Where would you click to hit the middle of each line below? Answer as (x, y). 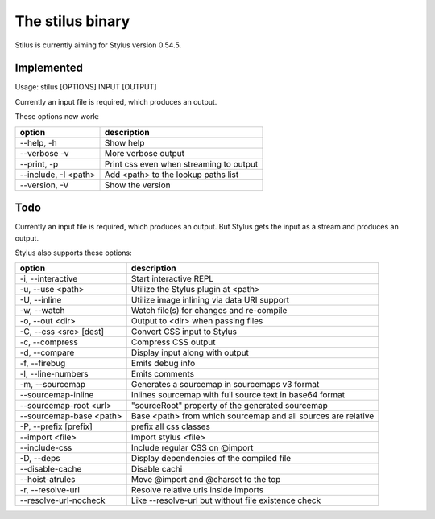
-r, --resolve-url (50, 490)
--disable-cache (51, 469)
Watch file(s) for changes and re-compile (209, 311)
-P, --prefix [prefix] (56, 426)
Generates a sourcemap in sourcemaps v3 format (225, 385)
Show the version (137, 185)
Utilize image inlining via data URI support (210, 300)
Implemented (49, 68)
